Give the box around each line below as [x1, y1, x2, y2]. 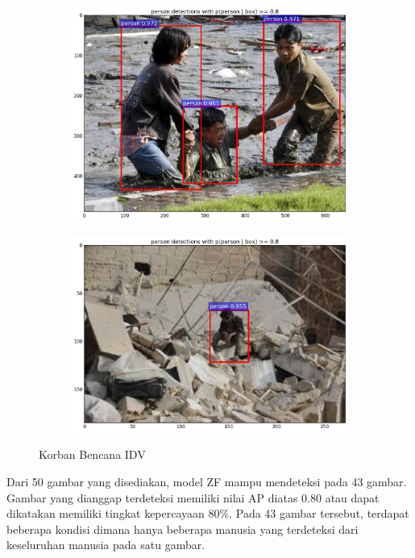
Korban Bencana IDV [39, 446, 146, 463]
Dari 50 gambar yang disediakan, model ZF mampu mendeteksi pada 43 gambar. [6, 473, 407, 489]
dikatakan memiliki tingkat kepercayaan [6, 505, 205, 522]
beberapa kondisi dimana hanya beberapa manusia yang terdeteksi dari [6, 520, 359, 537]
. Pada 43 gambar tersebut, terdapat [229, 505, 409, 522]
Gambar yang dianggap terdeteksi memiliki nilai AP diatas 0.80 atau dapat [6, 489, 380, 506]
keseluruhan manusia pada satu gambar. [6, 536, 205, 553]
